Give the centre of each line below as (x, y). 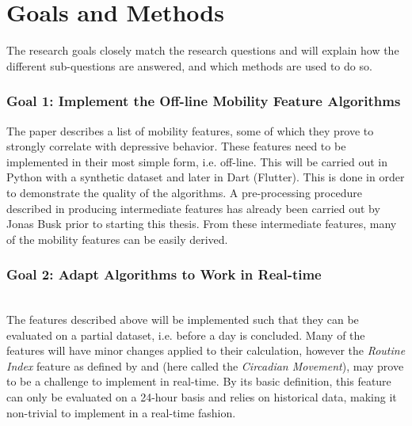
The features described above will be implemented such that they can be (183, 319)
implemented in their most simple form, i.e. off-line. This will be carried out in (197, 161)
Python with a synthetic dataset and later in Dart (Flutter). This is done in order (206, 177)
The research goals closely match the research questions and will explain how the (203, 50)
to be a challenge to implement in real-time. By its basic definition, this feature (199, 381)
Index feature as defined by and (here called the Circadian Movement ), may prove (205, 365)
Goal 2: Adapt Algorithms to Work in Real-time (164, 274)
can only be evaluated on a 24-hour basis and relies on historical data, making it (202, 397)
